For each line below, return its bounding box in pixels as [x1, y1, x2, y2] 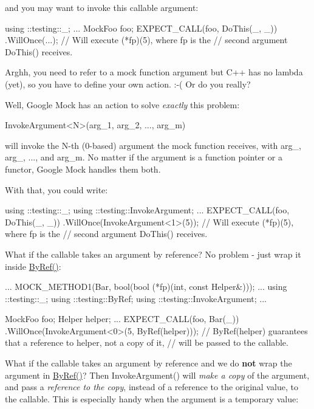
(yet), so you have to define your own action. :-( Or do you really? [5, 77, 251, 90]
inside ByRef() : [5, 259, 61, 272]
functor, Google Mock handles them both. [5, 162, 161, 175]
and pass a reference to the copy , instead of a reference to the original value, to [5, 380, 298, 393]
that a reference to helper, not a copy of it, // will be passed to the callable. [5, 336, 288, 349]
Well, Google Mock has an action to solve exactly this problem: [5, 98, 240, 111]
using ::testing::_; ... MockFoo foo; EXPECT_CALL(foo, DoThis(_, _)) [5, 21, 278, 34]
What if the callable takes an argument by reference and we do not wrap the [5, 357, 292, 369]
